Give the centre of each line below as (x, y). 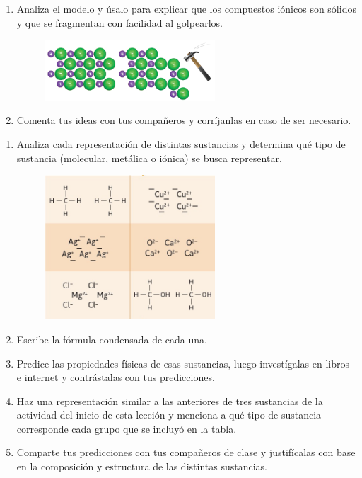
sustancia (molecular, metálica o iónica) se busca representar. (149, 158)
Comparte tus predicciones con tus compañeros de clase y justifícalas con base (186, 452)
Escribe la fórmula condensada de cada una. (112, 339)
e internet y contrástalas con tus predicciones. (116, 377)
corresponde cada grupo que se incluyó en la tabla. (127, 428)
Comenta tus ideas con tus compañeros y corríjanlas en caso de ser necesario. (184, 120)
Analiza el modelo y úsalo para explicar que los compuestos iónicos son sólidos (186, 8)
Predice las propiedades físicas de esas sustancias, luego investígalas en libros (183, 363)
